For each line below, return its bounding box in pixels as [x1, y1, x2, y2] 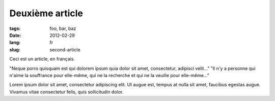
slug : [9, 46, 20, 53]
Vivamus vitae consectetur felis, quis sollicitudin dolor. [9, 89, 124, 95]
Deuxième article [9, 8, 84, 19]
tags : [9, 25, 21, 31]
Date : [9, 32, 21, 38]
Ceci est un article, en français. [9, 56, 75, 62]
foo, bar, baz [49, 25, 76, 31]
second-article [49, 46, 81, 53]
